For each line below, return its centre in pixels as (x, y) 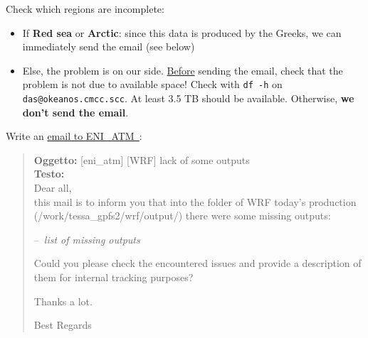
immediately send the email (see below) (109, 47)
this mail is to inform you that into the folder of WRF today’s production (195, 201)
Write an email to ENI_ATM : (74, 136)
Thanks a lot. (63, 301)
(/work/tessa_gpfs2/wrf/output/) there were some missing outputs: (182, 216)
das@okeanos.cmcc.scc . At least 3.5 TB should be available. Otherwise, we (188, 98)
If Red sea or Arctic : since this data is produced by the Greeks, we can (182, 32)
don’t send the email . (75, 112)
